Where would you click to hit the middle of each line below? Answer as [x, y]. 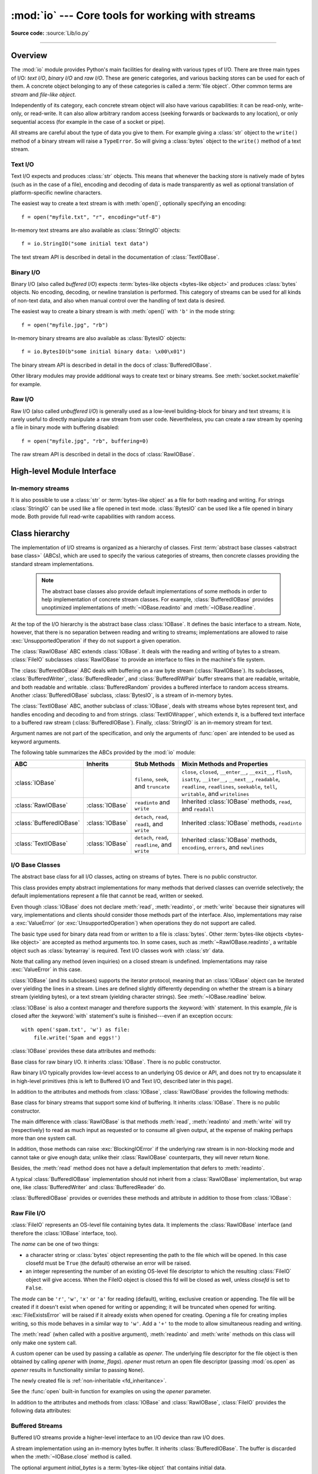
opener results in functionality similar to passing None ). [78, 1370]
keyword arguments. [36, 741]
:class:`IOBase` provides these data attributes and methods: [83, 1051]
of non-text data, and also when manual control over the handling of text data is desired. [118, 300]
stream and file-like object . [44, 94]
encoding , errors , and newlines [223, 847]
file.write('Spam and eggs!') [77, 1038]
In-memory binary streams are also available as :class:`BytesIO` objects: [99, 338]
